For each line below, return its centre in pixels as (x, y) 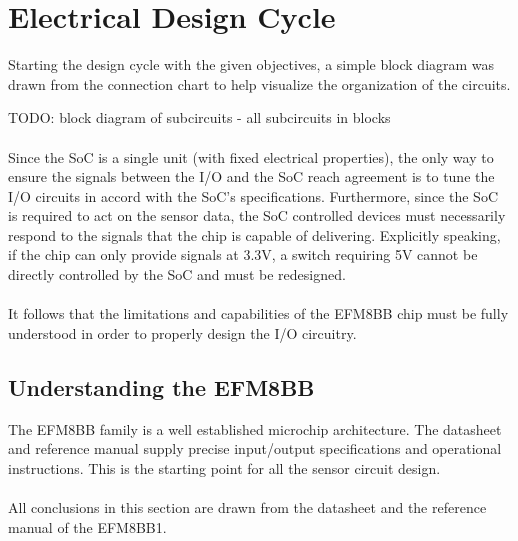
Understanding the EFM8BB (161, 386)
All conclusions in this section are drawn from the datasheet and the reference (247, 507)
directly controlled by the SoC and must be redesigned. (177, 274)
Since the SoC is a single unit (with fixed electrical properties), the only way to (251, 156)
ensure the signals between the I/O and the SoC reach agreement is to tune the (251, 176)
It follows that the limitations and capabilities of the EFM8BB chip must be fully (258, 313)
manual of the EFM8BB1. (87, 526)
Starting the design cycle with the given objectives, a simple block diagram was (251, 64)
